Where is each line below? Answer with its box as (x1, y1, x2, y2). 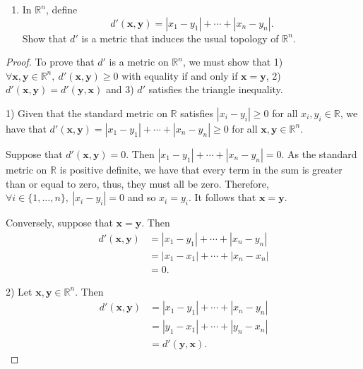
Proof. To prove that (6, 54, 95, 69)
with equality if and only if (121, 68, 238, 83)
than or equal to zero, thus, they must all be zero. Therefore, (6, 176, 269, 190)
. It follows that (188, 190, 256, 205)
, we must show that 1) (182, 54, 283, 69)
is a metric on (109, 54, 169, 69)
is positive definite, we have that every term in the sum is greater (59, 162, 343, 176)
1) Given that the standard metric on (6, 105, 167, 120)
